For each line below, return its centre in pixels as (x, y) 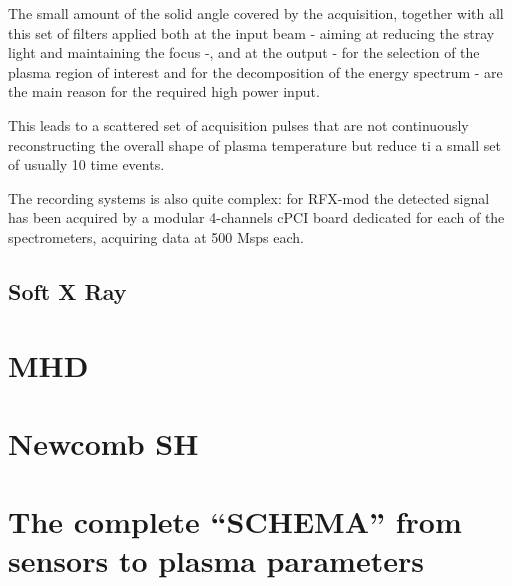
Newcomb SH (103, 442)
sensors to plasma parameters (216, 560)
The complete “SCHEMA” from (235, 521)
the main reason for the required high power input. (164, 91)
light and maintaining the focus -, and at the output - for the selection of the (244, 52)
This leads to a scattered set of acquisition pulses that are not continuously (238, 124)
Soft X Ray (67, 290)
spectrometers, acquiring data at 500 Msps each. (156, 236)
